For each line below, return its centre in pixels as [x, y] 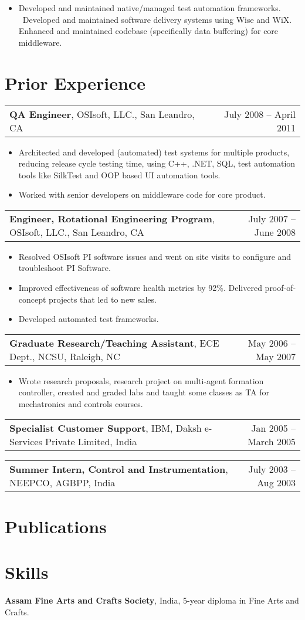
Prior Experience [75, 82]
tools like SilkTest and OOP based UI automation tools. [119, 175]
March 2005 [272, 441]
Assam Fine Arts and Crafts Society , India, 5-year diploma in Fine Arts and [152, 600]
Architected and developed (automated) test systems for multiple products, [154, 152]
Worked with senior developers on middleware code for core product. [142, 194]
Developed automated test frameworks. [89, 319]
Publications [56, 526]
